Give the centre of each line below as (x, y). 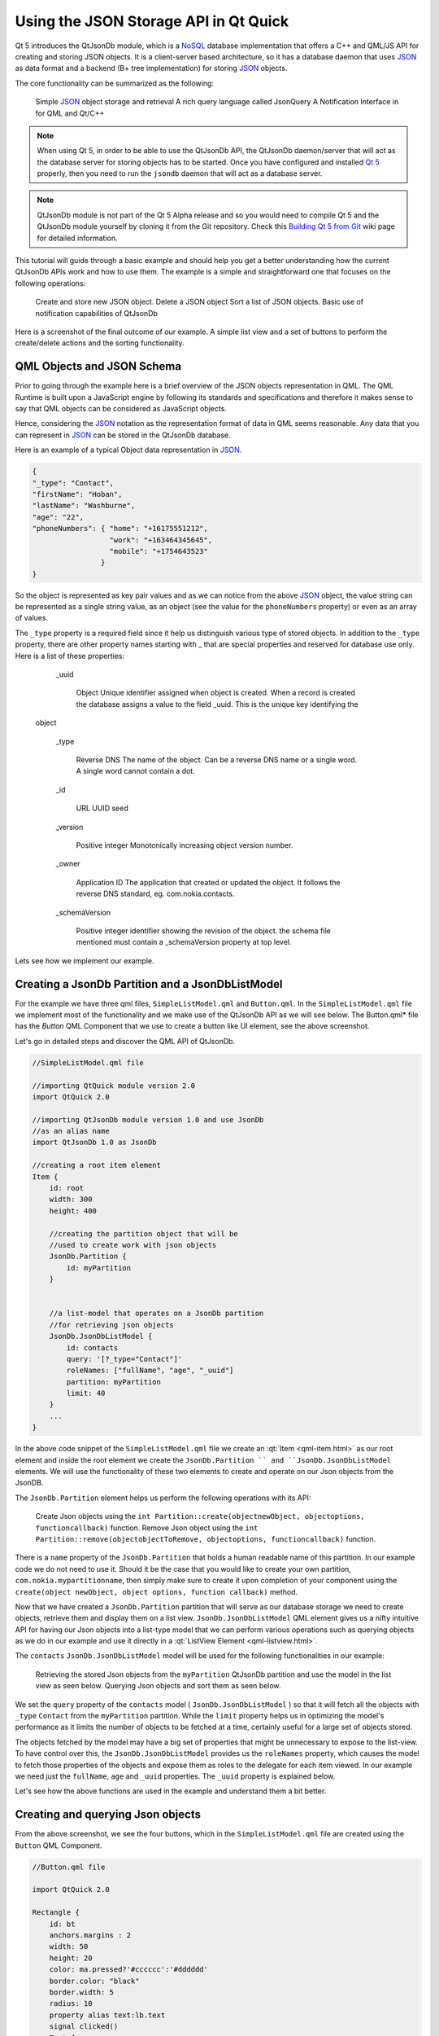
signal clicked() (84, 2027)
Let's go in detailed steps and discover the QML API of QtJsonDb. (125, 1041)
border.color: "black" (94, 1981)
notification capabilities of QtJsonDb (97, 313)
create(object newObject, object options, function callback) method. (156, 1591)
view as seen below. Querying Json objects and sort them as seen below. (158, 1686)
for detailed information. (77, 238)
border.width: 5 (81, 1992)
